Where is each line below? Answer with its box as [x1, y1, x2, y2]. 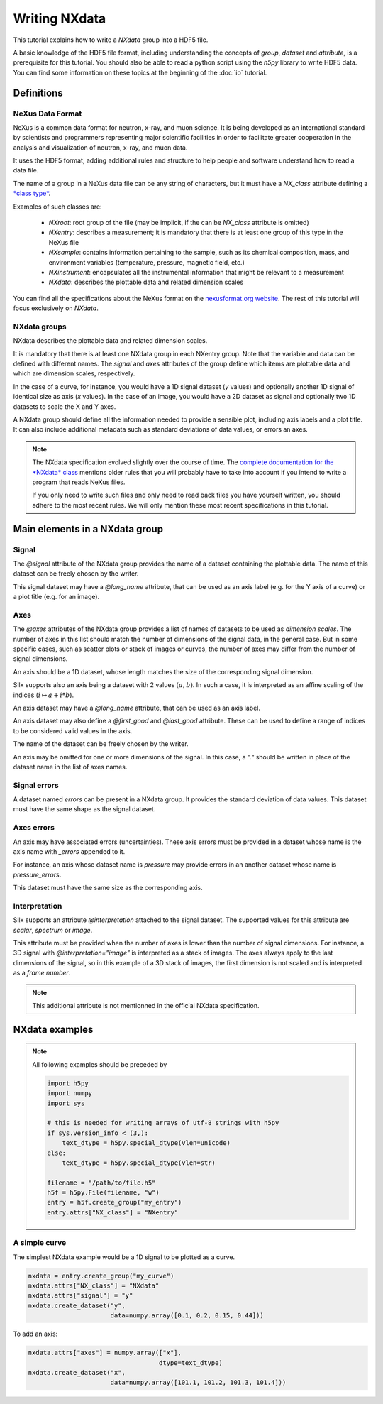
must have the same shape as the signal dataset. [13, 805, 156, 813]
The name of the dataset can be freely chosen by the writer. [13, 740, 189, 748]
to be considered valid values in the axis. [13, 726, 133, 735]
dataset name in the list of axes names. [13, 762, 128, 771]
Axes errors [13, 823, 55, 833]
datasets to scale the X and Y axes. [13, 402, 116, 411]
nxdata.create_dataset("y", [28, 1301, 126, 1310]
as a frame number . [13, 969, 71, 977]
